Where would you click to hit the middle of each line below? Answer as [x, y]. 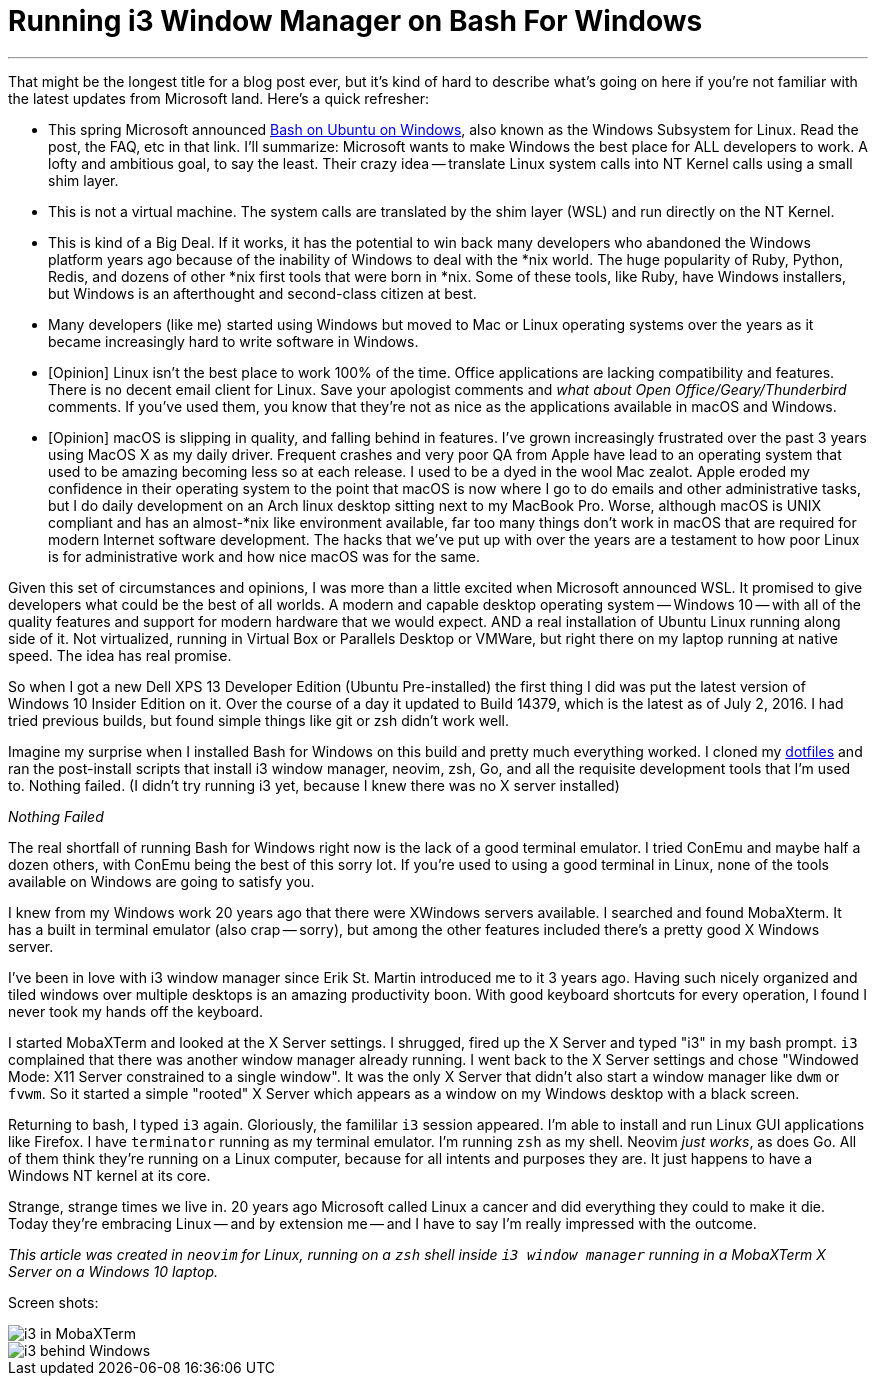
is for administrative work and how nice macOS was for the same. [264, 556]
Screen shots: [53, 1302]
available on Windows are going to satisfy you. [161, 881]
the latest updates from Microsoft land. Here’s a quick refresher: [218, 98]
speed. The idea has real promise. [120, 655]
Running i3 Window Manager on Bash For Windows [355, 21]
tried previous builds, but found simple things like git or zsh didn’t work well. [258, 720]
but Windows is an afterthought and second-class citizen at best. [262, 293]
